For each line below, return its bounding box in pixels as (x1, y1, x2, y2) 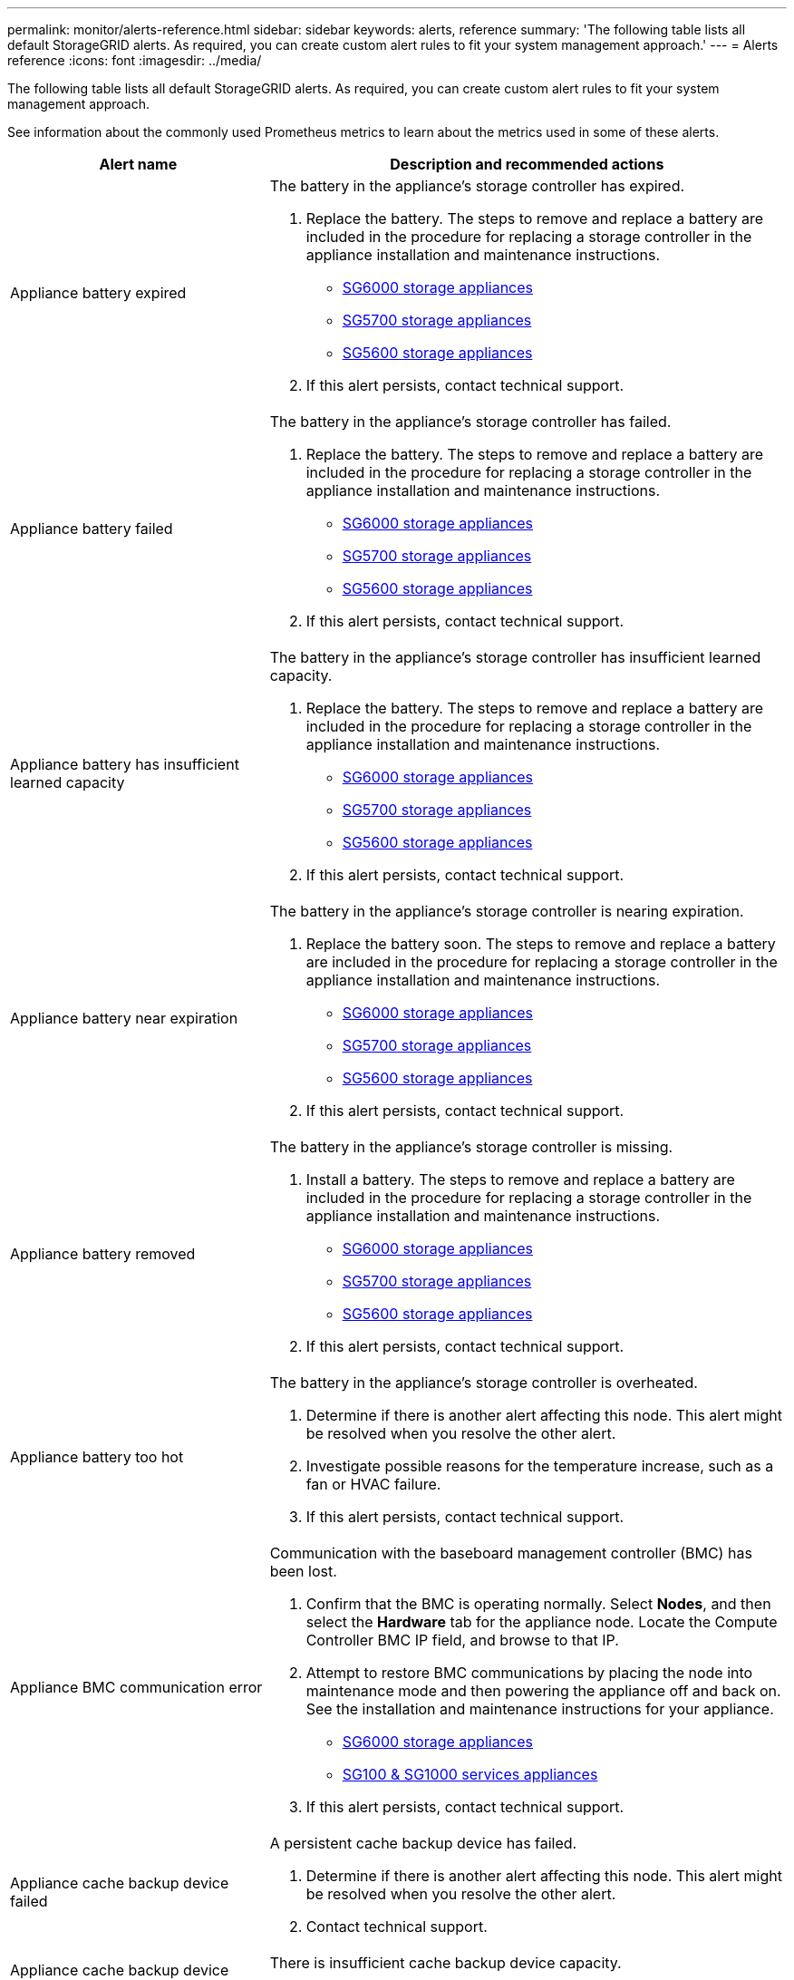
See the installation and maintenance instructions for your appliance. (305, 1700, 774, 1718)
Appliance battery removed (10, 1245, 196, 1263)
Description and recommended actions (390, 155, 664, 173)
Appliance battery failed (10, 519, 173, 538)
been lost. (269, 1562, 337, 1580)
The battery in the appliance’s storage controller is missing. (269, 1138, 673, 1156)
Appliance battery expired (10, 284, 187, 302)
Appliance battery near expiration (10, 1009, 238, 1027)
